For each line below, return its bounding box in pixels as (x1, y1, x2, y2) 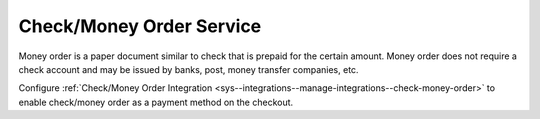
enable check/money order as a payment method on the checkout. (18, 96, 294, 108)
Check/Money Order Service (18, 15, 262, 37)
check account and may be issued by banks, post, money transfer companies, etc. (18, 63, 359, 75)
